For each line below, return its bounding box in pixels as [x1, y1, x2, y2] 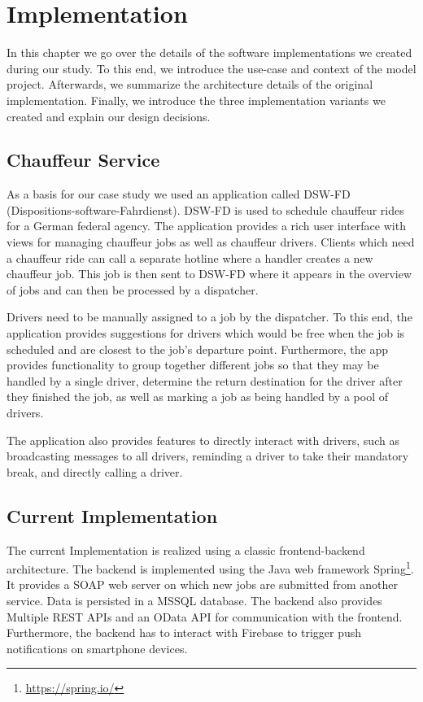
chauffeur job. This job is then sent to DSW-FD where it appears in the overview [7, 265, 412, 282]
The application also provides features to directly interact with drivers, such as [7, 431, 399, 448]
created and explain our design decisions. [7, 107, 211, 124]
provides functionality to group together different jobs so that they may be [7, 356, 379, 373]
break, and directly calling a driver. [7, 463, 183, 480]
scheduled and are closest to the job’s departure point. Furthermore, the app [7, 340, 388, 357]
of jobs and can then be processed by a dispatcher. [7, 281, 259, 298]
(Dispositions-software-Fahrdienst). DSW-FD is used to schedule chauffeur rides [7, 201, 404, 218]
